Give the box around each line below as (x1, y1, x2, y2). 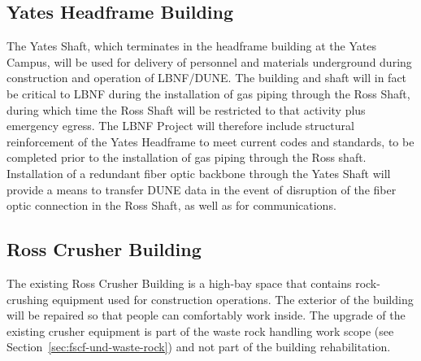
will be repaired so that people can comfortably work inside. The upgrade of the (7, 307, 406, 324)
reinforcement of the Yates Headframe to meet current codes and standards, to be (7, 133, 414, 150)
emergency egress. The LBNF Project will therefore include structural (7, 117, 354, 134)
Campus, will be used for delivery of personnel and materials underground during (7, 53, 412, 70)
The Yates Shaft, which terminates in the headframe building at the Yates (7, 37, 376, 54)
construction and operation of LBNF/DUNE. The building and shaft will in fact (7, 69, 407, 86)
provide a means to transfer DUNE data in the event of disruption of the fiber (7, 180, 397, 198)
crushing (7, 290, 49, 307)
